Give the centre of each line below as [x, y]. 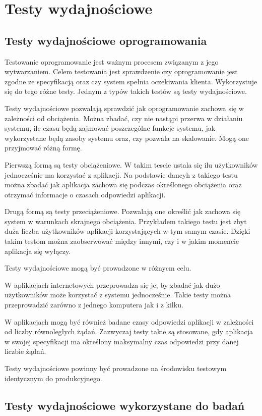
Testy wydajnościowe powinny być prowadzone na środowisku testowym [116, 368]
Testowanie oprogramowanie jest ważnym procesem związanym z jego [112, 61]
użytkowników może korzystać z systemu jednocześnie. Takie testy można [118, 295]
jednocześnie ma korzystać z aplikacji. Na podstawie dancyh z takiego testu [121, 174]
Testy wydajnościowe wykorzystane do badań [125, 405]
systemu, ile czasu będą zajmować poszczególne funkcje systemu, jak [110, 128]
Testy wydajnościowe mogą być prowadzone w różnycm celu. [98, 268]
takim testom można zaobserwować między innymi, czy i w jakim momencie [122, 241]
